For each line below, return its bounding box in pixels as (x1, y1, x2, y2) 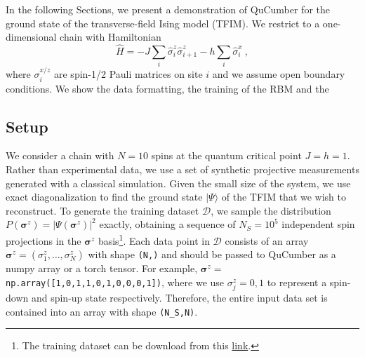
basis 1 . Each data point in (98, 231, 210, 248)
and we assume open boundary (212, 67, 345, 81)
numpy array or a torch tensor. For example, (6, 261, 198, 276)
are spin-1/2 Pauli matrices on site (54, 67, 203, 81)
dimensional (6, 29, 57, 44)
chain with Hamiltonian (60, 29, 161, 44)
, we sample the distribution (211, 203, 331, 217)
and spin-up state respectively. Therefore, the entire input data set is (31, 290, 328, 304)
